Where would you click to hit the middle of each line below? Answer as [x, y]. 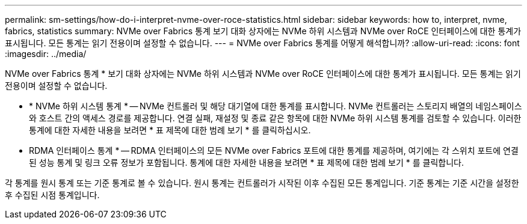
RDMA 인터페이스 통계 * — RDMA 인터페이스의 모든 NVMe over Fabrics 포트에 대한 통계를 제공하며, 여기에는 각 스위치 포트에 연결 [274, 150]
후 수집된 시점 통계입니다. [52, 195]
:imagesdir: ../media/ [46, 54]
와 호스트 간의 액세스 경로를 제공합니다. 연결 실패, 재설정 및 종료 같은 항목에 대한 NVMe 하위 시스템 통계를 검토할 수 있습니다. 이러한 [275, 118]
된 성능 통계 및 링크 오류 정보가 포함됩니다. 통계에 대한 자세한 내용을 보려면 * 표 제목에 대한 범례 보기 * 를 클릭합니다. [247, 162]
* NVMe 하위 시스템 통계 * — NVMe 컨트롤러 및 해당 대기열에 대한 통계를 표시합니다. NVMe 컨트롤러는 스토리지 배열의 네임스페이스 [276, 106]
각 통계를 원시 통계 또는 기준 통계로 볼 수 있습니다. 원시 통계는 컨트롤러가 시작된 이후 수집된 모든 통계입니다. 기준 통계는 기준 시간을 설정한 [262, 183]
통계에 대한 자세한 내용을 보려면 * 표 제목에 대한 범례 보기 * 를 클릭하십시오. [170, 130]
